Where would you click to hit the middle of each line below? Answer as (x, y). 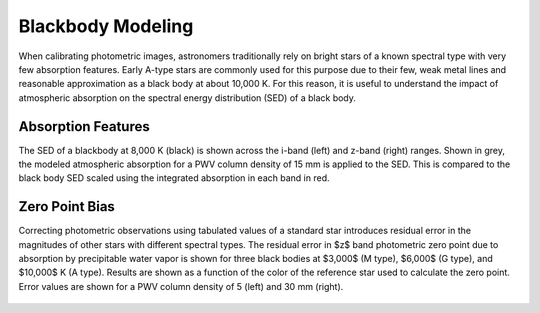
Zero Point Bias (66, 206)
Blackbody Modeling (106, 26)
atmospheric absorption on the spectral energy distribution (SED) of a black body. (187, 97)
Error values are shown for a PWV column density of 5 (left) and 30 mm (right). (181, 286)
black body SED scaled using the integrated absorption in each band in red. (174, 178)
